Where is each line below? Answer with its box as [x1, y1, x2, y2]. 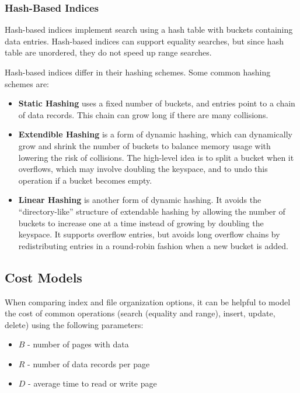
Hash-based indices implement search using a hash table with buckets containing [5, 23, 293, 36]
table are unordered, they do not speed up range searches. [5, 46, 212, 58]
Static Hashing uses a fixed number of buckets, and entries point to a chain [18, 97, 295, 109]
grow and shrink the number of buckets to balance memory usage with [18, 139, 271, 151]
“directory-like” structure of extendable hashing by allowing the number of [18, 205, 285, 217]
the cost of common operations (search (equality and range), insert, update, [5, 307, 275, 319]
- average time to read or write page [28, 377, 157, 389]
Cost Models [5, 268, 82, 286]
